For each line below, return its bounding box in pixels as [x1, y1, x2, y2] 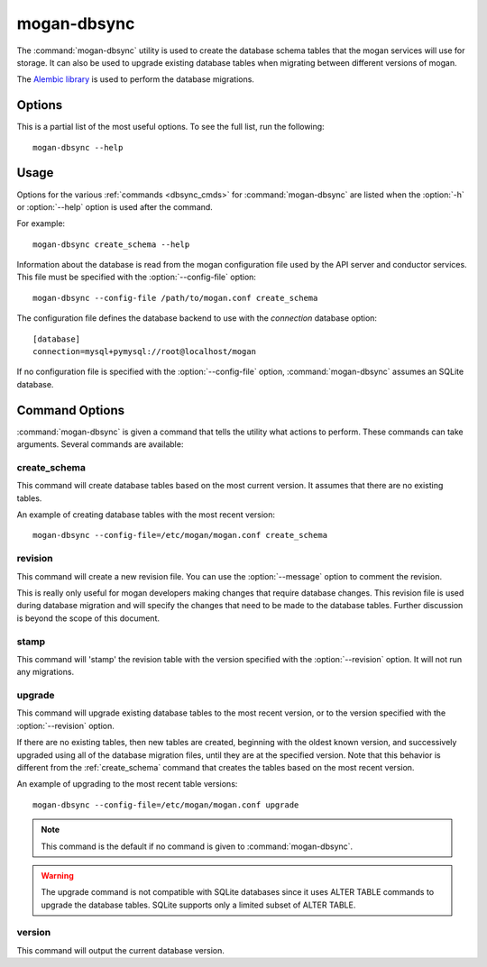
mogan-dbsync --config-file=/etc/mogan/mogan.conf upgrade [32, 799, 299, 810]
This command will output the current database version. [16, 944, 225, 955]
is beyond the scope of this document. [16, 613, 161, 624]
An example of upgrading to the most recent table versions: [16, 779, 238, 789]
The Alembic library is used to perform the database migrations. [16, 74, 254, 85]
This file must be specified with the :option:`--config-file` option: [16, 271, 257, 283]
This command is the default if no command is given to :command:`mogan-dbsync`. [41, 841, 354, 852]
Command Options [16, 402, 125, 418]
